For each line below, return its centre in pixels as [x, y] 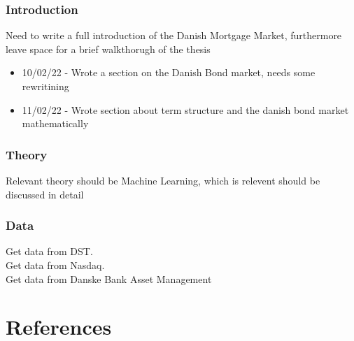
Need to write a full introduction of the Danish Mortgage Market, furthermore [174, 35]
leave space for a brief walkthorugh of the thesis [108, 49]
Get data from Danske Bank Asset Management [109, 278]
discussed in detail [45, 194]
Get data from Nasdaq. [55, 265]
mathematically [55, 123]
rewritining [45, 86]
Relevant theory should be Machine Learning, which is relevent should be [163, 180]
